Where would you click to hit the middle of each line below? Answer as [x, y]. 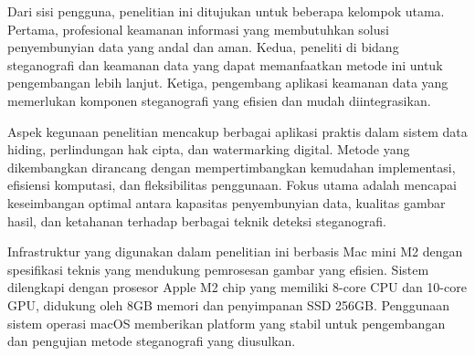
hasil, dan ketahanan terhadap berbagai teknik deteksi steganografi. [197, 220]
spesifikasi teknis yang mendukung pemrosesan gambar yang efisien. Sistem [218, 269]
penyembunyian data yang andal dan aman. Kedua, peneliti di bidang [203, 47]
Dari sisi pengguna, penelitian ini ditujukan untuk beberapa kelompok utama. [226, 11]
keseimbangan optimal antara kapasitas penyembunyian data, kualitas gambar [227, 202]
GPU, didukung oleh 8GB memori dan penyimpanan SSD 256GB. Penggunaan [228, 304]
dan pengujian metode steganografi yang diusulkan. [152, 341]
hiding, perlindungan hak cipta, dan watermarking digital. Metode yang [209, 149]
